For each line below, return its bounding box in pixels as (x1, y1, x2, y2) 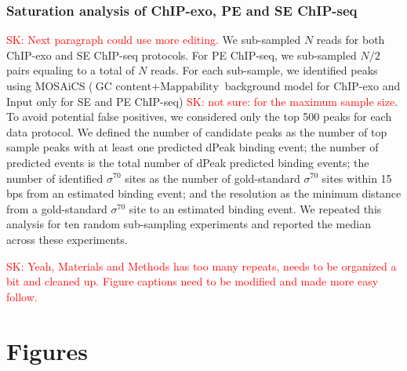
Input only (6, 96, 57, 108)
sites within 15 (322, 169, 392, 186)
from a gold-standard (6, 200, 107, 216)
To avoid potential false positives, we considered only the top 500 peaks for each (6, 108, 392, 125)
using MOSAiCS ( (6, 78, 93, 93)
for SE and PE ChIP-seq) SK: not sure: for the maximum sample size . (60, 93, 398, 109)
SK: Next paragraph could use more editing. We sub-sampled (6, 31, 301, 48)
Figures (6, 334, 88, 366)
